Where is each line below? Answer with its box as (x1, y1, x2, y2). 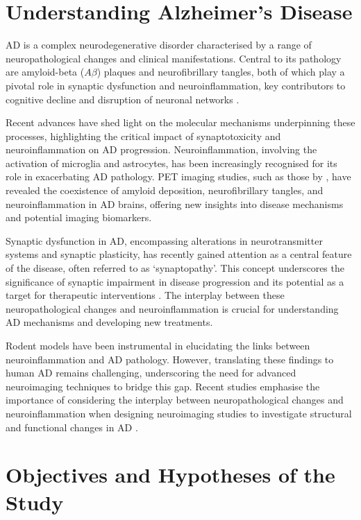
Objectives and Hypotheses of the (6, 460, 335, 489)
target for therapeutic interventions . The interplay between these (6, 288, 285, 302)
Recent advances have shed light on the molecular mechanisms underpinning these (6, 115, 355, 130)
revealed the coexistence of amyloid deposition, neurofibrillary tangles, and (6, 183, 324, 198)
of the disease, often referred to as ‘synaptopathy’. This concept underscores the (6, 261, 344, 275)
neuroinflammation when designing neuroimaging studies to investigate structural (6, 406, 352, 420)
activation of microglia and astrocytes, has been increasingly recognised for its (6, 155, 337, 170)
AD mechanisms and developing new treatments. (6, 315, 213, 329)
